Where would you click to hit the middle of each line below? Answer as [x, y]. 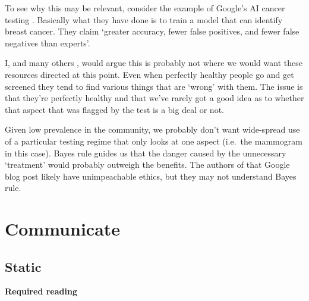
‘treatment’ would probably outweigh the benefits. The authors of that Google [147, 164]
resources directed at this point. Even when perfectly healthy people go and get [149, 74]
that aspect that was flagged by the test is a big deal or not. [114, 109]
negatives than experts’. [48, 43]
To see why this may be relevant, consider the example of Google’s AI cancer [145, 8]
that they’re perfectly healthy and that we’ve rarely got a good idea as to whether [154, 98]
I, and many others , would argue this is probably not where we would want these [154, 63]
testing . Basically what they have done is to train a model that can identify [144, 19]
